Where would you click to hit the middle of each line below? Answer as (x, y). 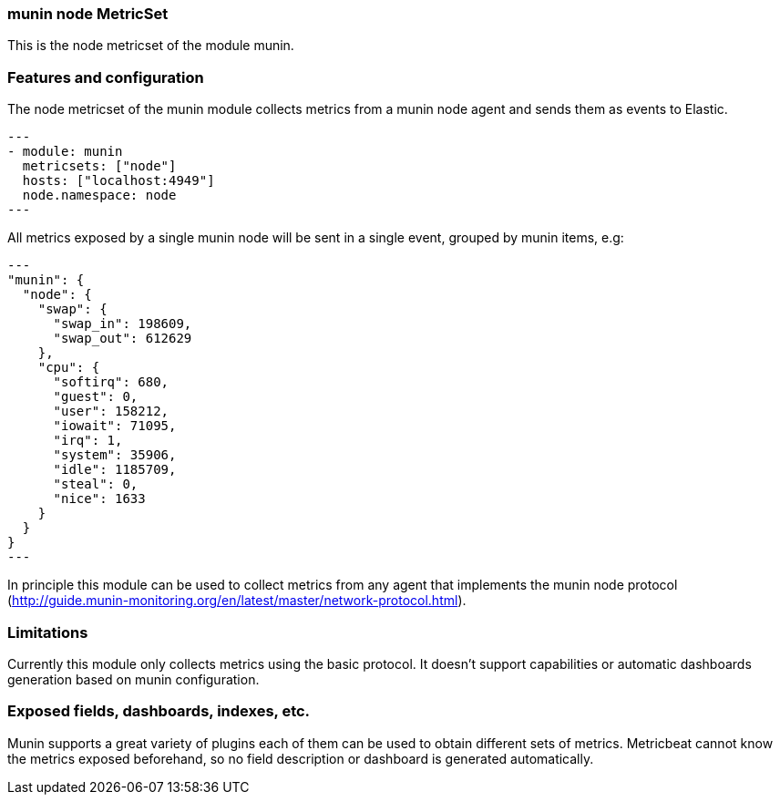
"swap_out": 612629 (123, 339)
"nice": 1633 (99, 499)
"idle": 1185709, (115, 470)
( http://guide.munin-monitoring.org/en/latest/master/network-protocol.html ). (237, 601)
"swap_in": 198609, (123, 324)
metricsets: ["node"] (99, 166)
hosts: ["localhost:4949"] (118, 181)
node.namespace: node (99, 195)
